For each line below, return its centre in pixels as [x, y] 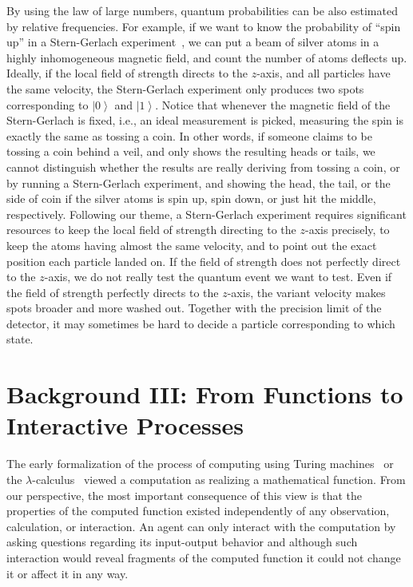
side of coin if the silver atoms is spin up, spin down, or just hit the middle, [191, 198]
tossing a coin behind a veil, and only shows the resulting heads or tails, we [191, 151]
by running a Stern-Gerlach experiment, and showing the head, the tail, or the [199, 182]
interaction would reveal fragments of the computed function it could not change [204, 557]
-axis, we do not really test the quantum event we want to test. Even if [218, 277]
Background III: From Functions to [205, 394]
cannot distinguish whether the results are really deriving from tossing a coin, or [203, 167]
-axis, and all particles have [324, 73]
